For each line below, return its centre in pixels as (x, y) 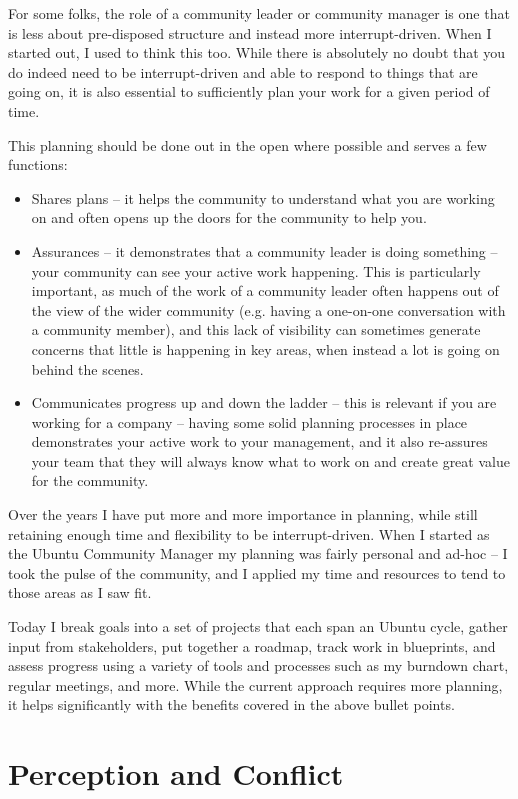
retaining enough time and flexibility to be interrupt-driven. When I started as (249, 533)
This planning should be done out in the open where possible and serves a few (247, 144)
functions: (38, 164)
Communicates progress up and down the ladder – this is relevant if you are (264, 402)
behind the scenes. (87, 368)
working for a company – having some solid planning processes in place (249, 421)
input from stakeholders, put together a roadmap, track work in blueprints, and (252, 645)
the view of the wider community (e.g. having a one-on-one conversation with (268, 309)
